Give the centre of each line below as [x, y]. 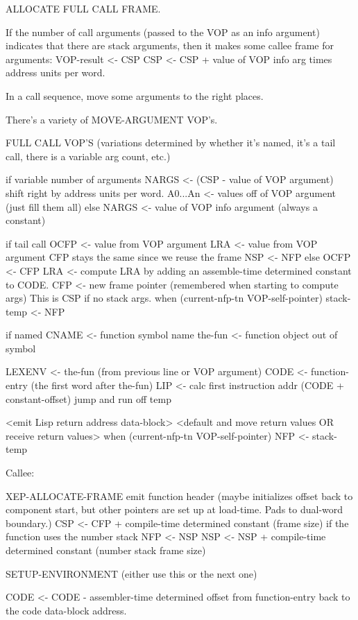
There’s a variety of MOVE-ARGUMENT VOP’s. [112, 119]
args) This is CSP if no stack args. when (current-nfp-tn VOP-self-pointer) [164, 298]
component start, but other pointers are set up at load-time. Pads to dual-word [174, 509]
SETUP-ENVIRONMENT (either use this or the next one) [131, 573]
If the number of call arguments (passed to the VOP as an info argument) [163, 32]
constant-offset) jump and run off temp [88, 398]
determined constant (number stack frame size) [106, 550]
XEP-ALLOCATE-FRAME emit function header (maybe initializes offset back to [179, 496]
